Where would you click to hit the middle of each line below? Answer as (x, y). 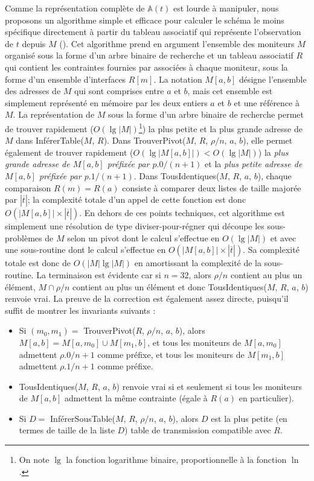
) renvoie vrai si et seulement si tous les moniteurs (209, 386)
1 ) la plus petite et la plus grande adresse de (220, 127)
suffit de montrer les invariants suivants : (80, 310)
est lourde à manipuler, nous (226, 8)
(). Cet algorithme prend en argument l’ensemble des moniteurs (177, 43)
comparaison (28, 187)
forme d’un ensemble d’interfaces (66, 79)
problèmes (24, 237)
